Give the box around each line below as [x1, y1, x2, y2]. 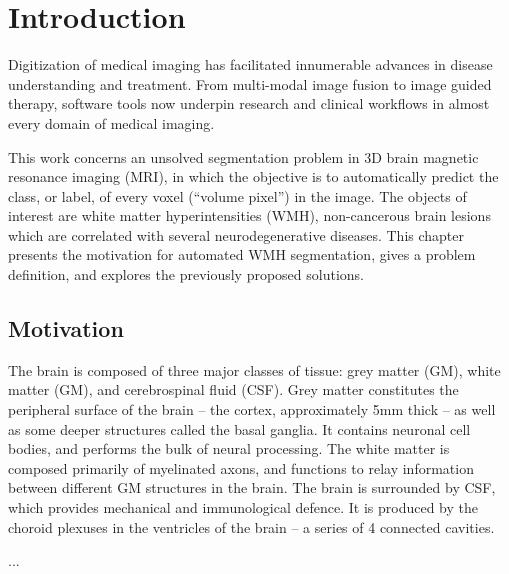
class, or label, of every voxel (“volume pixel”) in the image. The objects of [8, 185, 467, 206]
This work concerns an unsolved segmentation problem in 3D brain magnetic [8, 146, 479, 167]
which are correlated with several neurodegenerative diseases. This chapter [8, 224, 465, 245]
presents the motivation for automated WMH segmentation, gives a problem [8, 244, 476, 265]
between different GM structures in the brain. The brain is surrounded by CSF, [8, 477, 496, 498]
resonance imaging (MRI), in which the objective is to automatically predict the [8, 166, 499, 187]
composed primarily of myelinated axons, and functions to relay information [8, 457, 474, 478]
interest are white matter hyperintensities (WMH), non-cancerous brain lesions [8, 205, 491, 226]
